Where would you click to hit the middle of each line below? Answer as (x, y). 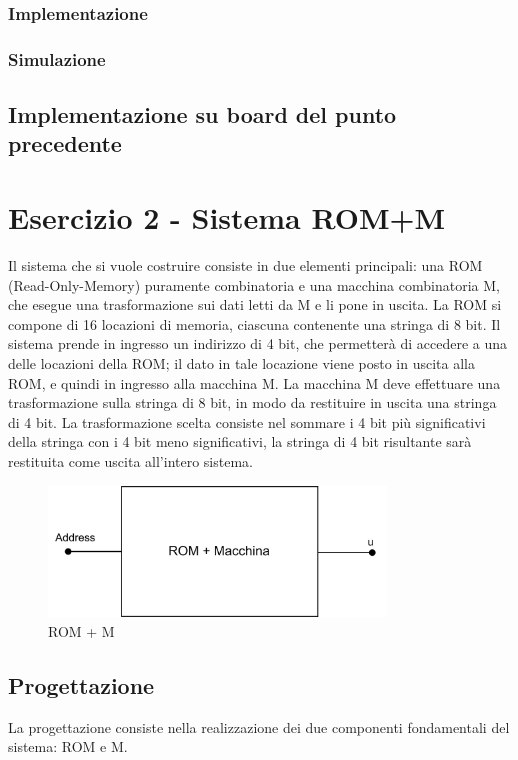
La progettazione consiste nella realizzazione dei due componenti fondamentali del (259, 726)
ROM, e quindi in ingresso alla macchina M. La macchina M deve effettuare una (254, 382)
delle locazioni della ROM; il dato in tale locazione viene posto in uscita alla (242, 362)
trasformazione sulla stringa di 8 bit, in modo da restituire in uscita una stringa (252, 402)
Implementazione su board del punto (202, 114)
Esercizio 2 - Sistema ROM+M (227, 217)
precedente (65, 143)
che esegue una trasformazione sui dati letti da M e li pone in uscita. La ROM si (255, 304)
